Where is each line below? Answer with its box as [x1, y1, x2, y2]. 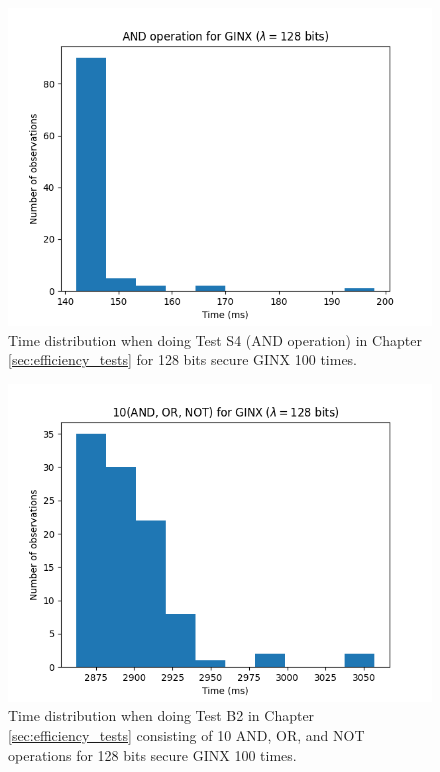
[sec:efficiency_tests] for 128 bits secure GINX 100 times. [8, 349, 358, 370]
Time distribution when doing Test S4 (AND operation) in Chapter [8, 329, 422, 350]
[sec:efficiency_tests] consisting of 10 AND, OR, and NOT [8, 724, 365, 745]
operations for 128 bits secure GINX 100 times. [8, 744, 297, 765]
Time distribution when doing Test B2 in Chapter [8, 705, 315, 726]
